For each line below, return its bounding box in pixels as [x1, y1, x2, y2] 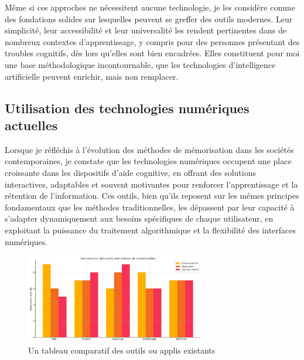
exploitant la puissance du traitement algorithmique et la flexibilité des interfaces [5, 223, 296, 236]
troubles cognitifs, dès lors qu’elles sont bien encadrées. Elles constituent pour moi [5, 47, 300, 59]
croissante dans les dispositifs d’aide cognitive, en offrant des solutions [5, 166, 257, 178]
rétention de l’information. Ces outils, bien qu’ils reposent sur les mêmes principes [5, 189, 299, 202]
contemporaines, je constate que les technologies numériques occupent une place [5, 155, 292, 167]
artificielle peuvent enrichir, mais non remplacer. [5, 70, 179, 82]
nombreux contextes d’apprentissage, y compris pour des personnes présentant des [5, 35, 300, 47]
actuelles [5, 116, 58, 134]
